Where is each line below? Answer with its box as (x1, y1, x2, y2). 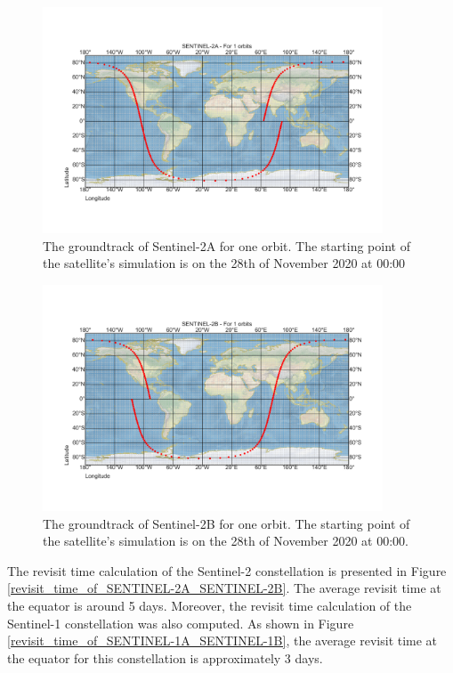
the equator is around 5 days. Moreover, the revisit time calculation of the (7, 596, 412, 615)
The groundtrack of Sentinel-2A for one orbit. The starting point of (43, 236, 410, 255)
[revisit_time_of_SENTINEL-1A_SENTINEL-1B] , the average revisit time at (7, 631, 438, 650)
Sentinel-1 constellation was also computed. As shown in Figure (7, 613, 354, 632)
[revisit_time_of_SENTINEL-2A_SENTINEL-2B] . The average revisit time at (7, 579, 441, 597)
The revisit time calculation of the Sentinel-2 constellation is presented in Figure (7, 561, 447, 580)
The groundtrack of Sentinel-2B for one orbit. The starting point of (43, 514, 410, 532)
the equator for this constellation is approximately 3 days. (7, 648, 323, 667)
